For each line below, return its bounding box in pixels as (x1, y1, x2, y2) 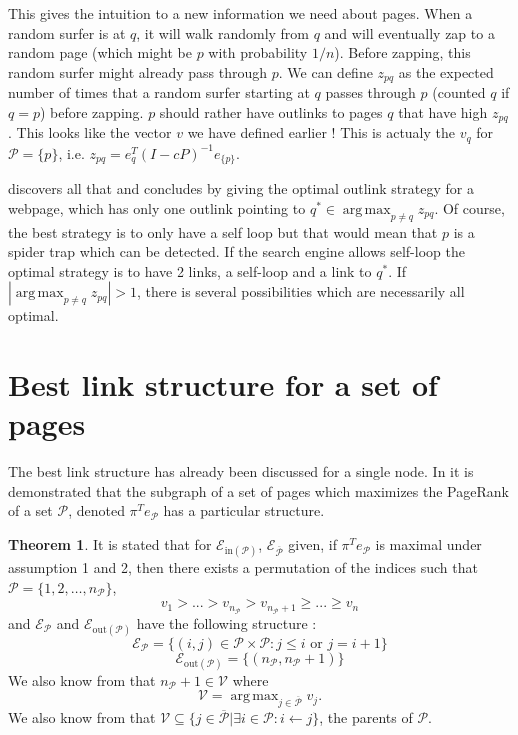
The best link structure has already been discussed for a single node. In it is (8, 461, 474, 482)
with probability (208, 42, 308, 63)
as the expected (398, 61, 494, 82)
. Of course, (434, 197, 505, 218)
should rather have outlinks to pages (159, 101, 383, 122)
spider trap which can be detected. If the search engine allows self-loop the (8, 241, 465, 262)
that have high (398, 101, 488, 122)
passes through (325, 82, 416, 103)
